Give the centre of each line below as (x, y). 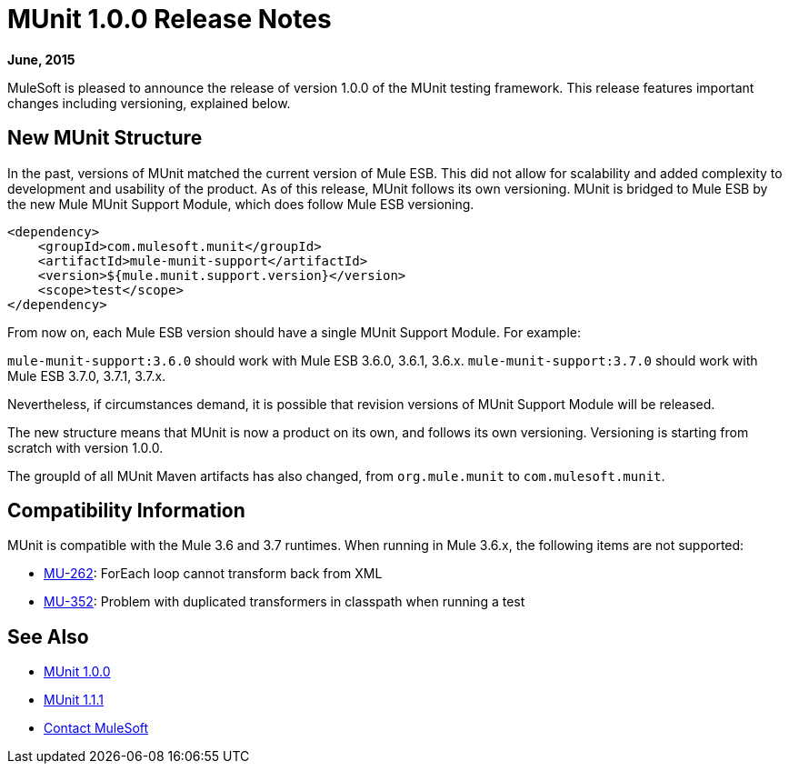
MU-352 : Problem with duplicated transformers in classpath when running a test (285, 602)
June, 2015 (41, 59)
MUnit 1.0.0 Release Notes (170, 19)
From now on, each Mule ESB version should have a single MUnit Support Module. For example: (294, 332)
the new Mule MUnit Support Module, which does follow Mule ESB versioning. (241, 204)
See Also (48, 636)
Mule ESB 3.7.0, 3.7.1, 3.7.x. (87, 375)
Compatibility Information (126, 511)
